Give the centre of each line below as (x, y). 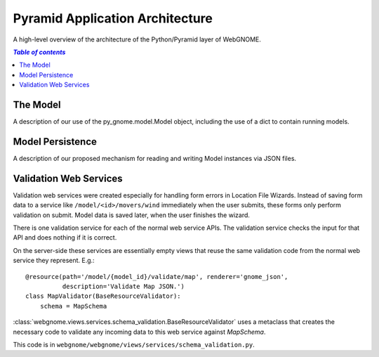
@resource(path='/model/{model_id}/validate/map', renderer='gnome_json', (157, 277)
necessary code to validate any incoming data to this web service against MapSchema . (139, 332)
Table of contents (39, 52)
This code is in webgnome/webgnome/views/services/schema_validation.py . (134, 344)
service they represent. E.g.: (54, 261)
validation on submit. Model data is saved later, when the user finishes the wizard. (132, 215)
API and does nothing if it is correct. (65, 238)
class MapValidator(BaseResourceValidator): (104, 296)
